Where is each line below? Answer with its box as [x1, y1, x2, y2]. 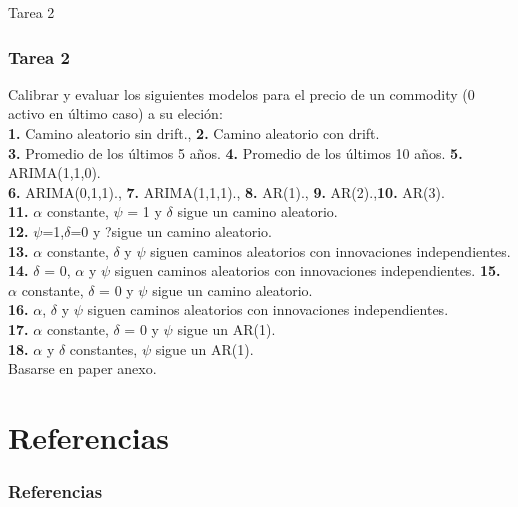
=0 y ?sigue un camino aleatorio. [70, 220, 272, 241]
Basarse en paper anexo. [8, 358, 157, 379]
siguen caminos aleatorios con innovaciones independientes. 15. [114, 260, 501, 281]
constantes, [69, 338, 138, 359]
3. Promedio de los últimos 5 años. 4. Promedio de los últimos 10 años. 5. [8, 142, 463, 163]
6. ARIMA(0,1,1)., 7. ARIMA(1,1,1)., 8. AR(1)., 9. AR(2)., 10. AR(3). [8, 181, 445, 202]
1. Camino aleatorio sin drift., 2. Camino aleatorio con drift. [8, 123, 380, 143]
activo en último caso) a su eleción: [8, 103, 223, 124]
